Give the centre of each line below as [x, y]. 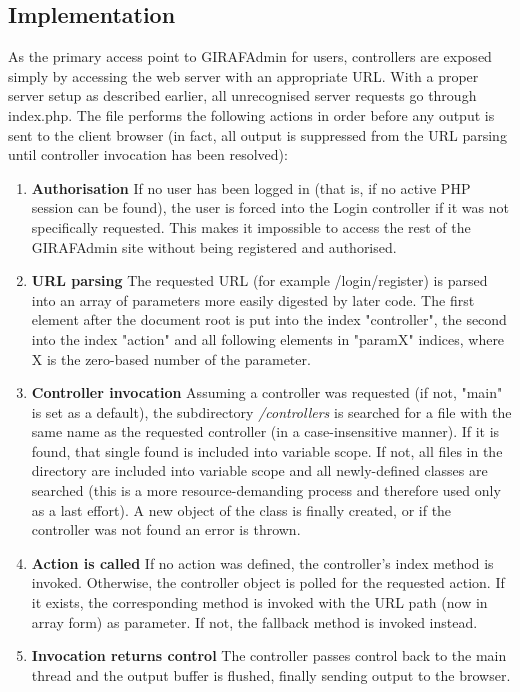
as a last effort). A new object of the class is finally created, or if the [241, 509]
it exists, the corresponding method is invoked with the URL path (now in [259, 602]
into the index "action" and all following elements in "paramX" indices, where [268, 338]
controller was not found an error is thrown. [166, 529]
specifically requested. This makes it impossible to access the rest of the [251, 226]
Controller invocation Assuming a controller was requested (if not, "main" [267, 392]
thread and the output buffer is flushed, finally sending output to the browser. [271, 674]
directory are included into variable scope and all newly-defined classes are [259, 470]
